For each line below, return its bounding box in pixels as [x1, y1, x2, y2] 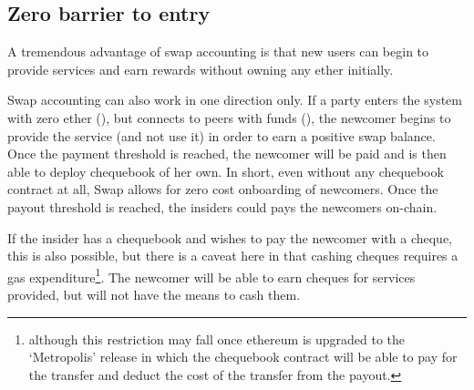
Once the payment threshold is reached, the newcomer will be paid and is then [7, 144, 447, 163]
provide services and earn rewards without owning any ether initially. [7, 59, 394, 78]
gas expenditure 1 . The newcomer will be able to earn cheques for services [7, 264, 416, 286]
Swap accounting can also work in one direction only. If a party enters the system [7, 90, 462, 109]
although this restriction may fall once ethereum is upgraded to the [28, 329, 406, 348]
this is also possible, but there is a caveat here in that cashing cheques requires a [7, 246, 459, 265]
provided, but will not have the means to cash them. [7, 284, 301, 303]
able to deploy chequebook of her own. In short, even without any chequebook [7, 161, 444, 180]
